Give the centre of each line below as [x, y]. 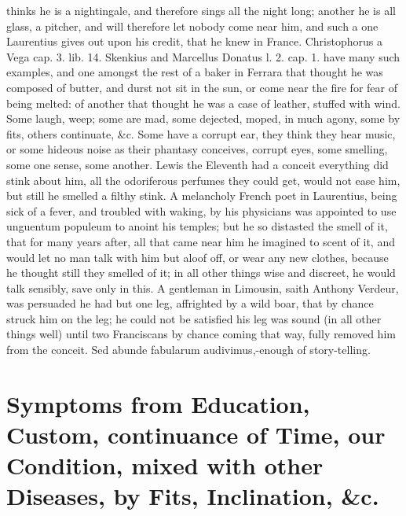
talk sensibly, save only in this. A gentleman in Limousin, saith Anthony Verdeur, [203, 287]
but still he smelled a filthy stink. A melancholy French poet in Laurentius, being [202, 195]
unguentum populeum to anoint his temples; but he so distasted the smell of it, [197, 226]
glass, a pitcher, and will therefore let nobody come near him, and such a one [192, 26]
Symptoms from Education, [158, 403]
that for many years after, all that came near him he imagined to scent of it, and [201, 241]
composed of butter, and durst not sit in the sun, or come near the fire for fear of [202, 87]
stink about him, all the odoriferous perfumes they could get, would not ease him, [203, 180]
